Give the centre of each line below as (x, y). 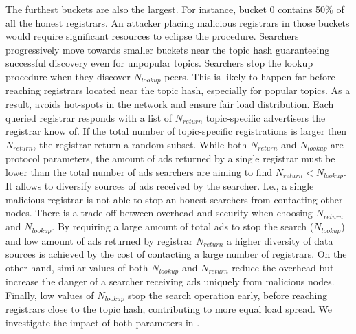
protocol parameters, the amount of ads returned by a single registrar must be (170, 158)
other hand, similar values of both (77, 267)
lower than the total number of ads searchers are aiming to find (139, 171)
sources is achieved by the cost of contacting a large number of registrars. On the (176, 254)
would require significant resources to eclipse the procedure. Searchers (152, 36)
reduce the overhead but (283, 267)
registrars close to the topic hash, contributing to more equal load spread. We (169, 309)
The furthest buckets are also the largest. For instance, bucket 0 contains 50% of (175, 9)
